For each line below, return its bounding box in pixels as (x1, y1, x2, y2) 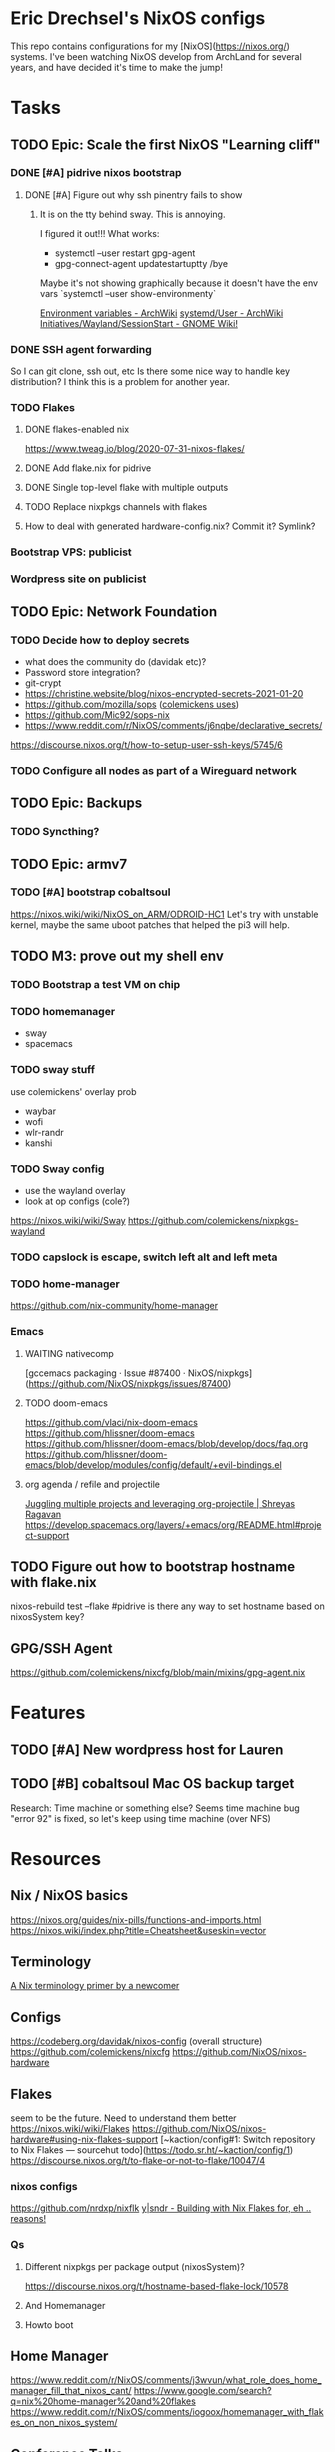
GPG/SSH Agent (10, 1640, 113, 1657)
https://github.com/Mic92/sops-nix (24, 708, 170, 721)
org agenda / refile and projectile (24, 1478, 160, 1490)
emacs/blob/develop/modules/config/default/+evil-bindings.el (24, 1458, 282, 1471)
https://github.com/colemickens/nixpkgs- (128, 1215, 299, 1227)
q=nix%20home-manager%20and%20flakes (10, 2395, 197, 2407)
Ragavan (24, 1508, 62, 1520)
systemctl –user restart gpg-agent (54, 247, 196, 259)
